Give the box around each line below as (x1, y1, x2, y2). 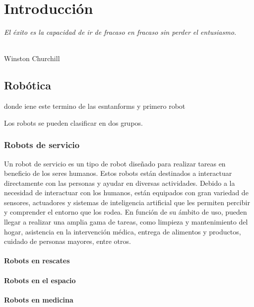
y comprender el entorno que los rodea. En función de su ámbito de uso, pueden (4, 207, 247, 217)
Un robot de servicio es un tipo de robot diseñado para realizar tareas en (4, 158, 226, 168)
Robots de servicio (4, 139, 80, 151)
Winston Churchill (4, 53, 60, 64)
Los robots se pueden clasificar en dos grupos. (4, 117, 143, 128)
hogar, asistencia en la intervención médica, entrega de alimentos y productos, (4, 226, 241, 236)
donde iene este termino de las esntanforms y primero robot (4, 101, 186, 111)
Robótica (4, 77, 51, 93)
